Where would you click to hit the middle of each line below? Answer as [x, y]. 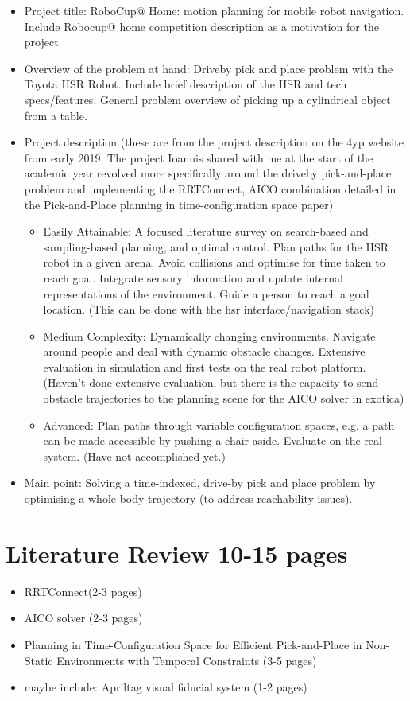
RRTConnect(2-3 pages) [83, 591]
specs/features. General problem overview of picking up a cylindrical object [207, 99]
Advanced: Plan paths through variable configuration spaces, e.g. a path [219, 424]
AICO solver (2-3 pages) [83, 618]
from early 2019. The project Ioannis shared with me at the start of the [199, 157]
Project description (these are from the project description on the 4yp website [214, 142]
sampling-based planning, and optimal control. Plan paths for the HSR [216, 246]
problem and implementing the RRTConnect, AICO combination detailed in [210, 188]
